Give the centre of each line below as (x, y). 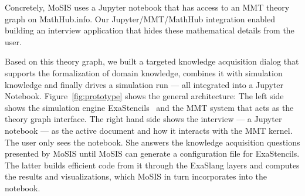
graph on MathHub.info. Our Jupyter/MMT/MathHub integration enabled (140, 18)
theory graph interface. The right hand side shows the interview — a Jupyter (143, 119)
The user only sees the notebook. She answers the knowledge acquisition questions (152, 142)
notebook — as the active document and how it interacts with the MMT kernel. (149, 130)
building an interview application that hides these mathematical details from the (150, 30)
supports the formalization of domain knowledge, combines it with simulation (144, 72)
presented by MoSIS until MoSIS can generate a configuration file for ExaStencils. (152, 153)
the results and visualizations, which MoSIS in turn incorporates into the (136, 176)
